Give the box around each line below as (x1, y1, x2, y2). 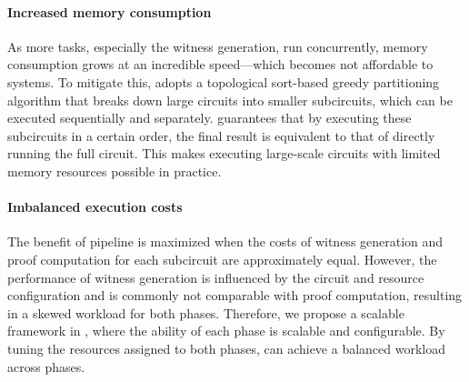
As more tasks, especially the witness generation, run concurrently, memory (7, 36, 428, 55)
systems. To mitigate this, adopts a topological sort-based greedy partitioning (7, 72, 440, 91)
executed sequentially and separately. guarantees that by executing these (7, 108, 412, 127)
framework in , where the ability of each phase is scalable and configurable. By (7, 321, 445, 340)
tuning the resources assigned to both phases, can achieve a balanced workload (7, 338, 446, 357)
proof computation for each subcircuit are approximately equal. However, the (7, 249, 437, 268)
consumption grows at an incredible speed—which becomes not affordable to (7, 55, 434, 74)
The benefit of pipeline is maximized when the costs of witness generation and (7, 232, 444, 251)
